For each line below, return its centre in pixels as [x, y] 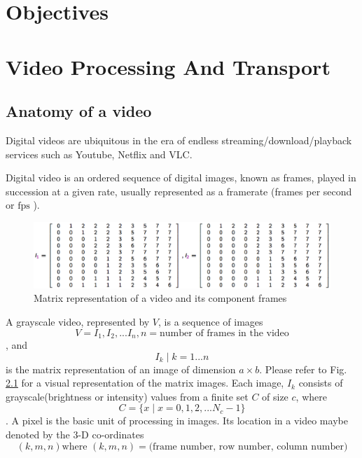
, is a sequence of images [211, 321]
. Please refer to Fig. [303, 369]
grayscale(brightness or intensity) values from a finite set [127, 396]
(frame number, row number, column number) [248, 446]
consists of [321, 383]
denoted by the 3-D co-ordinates [75, 434]
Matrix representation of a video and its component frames [160, 298]
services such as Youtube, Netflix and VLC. [99, 154]
